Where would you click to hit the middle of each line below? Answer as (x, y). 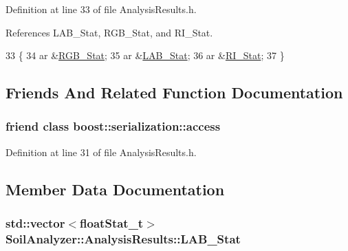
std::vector (35, 223)
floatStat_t (112, 223)
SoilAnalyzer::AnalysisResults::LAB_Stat (123, 239)
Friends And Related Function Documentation (174, 92)
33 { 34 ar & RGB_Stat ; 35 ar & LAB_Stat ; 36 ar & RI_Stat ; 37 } (145, 55)
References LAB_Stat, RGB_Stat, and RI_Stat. (109, 32)
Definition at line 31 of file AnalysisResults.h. (101, 152)
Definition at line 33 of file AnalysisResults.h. (101, 9)
